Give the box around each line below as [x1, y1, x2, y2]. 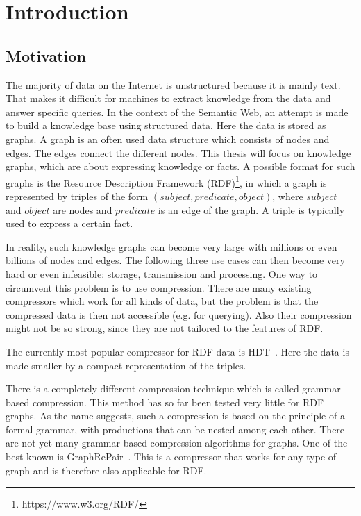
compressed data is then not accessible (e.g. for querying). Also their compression [6, 307, 352, 322]
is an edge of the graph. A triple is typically [158, 202, 345, 217]
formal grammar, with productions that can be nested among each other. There [6, 422, 345, 436]
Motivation [6, 44, 86, 66]
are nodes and [53, 202, 112, 217]
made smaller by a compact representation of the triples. [6, 358, 246, 372]
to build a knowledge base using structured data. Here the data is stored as [6, 118, 326, 133]
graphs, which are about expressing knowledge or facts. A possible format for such [6, 159, 355, 174]
